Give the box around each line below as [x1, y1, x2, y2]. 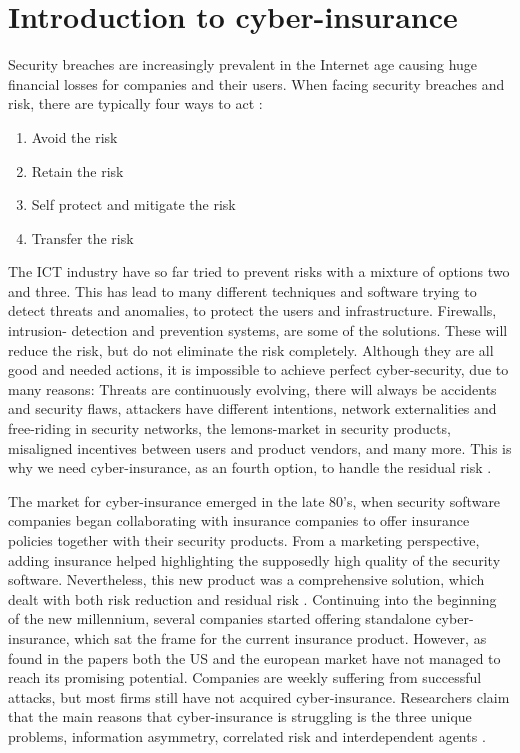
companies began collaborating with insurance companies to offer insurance [8, 510, 470, 531]
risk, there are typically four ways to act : [8, 93, 263, 114]
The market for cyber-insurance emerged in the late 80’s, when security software [8, 490, 501, 511]
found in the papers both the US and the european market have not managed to [8, 647, 501, 668]
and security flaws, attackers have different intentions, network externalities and [8, 398, 497, 419]
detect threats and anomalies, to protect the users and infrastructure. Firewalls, [8, 300, 497, 321]
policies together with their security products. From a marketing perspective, [8, 530, 480, 550]
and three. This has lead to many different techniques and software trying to [8, 280, 477, 301]
